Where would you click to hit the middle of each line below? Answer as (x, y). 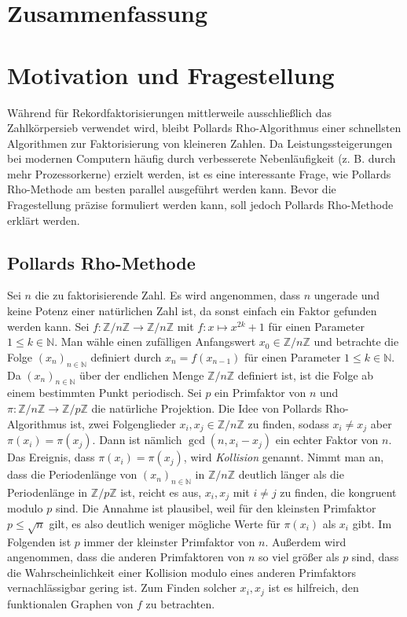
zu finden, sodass (288, 423)
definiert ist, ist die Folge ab (306, 375)
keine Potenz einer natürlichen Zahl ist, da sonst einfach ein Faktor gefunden (192, 311)
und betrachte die (356, 342)
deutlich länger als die (291, 474)
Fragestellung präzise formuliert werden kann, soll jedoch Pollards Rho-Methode (200, 205)
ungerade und (347, 295)
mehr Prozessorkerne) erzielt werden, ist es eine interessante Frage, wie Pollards (199, 173)
